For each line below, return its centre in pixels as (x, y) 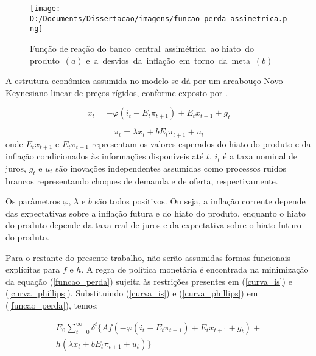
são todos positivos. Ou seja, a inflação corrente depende (200, 201)
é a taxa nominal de (260, 156)
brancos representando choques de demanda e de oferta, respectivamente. (142, 180)
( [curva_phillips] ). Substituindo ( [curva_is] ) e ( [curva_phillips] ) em (132, 293)
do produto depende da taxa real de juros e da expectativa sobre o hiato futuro (153, 225)
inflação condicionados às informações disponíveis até (105, 156)
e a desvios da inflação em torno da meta (168, 60)
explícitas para (33, 269)
